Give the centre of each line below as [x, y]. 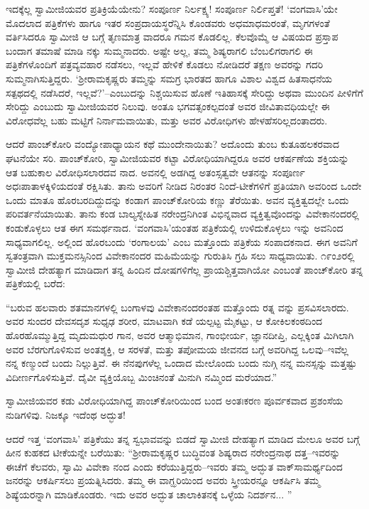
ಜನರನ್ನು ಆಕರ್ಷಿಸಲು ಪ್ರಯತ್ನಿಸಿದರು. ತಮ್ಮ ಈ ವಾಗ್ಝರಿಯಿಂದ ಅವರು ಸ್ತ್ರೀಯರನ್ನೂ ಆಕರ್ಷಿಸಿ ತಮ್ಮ [163, 480]
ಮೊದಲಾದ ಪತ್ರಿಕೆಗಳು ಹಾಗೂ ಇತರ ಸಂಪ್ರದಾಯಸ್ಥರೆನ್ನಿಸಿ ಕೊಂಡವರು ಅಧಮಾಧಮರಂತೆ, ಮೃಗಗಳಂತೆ [168, 22]
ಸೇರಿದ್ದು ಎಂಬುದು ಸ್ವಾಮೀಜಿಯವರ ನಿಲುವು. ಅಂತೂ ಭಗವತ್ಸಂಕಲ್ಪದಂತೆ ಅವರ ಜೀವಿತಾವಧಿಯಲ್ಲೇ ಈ [168, 106]
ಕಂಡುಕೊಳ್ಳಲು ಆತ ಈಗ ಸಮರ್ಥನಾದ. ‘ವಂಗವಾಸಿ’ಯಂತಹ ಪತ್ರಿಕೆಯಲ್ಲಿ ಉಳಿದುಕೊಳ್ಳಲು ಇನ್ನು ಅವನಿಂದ [175, 227]
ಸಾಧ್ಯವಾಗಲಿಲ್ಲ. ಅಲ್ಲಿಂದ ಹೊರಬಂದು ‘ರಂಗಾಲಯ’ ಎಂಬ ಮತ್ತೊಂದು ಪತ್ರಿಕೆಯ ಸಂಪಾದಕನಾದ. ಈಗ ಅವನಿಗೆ [182, 241]
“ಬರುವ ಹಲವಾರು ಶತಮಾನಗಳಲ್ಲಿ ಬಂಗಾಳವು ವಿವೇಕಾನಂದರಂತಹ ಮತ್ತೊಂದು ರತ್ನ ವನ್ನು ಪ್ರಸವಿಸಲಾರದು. [177, 307]
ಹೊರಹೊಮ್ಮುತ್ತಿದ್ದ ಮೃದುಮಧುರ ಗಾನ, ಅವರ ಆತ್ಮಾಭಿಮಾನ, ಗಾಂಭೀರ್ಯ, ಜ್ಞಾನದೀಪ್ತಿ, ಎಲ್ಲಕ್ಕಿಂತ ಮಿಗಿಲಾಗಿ [180, 335]
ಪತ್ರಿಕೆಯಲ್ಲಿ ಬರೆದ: [36, 283]
